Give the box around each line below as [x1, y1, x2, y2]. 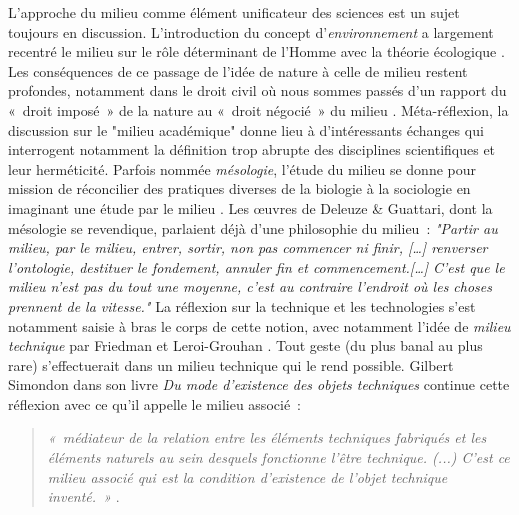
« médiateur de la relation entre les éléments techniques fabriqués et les [47, 427, 487, 448]
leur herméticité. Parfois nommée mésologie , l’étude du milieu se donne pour [8, 158, 476, 179]
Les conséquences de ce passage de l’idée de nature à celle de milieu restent [8, 60, 468, 81]
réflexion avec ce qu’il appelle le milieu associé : [8, 393, 301, 414]
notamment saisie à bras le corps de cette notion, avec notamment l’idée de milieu [8, 315, 511, 336]
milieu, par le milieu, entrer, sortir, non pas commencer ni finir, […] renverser [8, 237, 488, 258]
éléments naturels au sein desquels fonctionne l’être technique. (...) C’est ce [47, 447, 510, 468]
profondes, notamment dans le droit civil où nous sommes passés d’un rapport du [8, 80, 507, 101]
